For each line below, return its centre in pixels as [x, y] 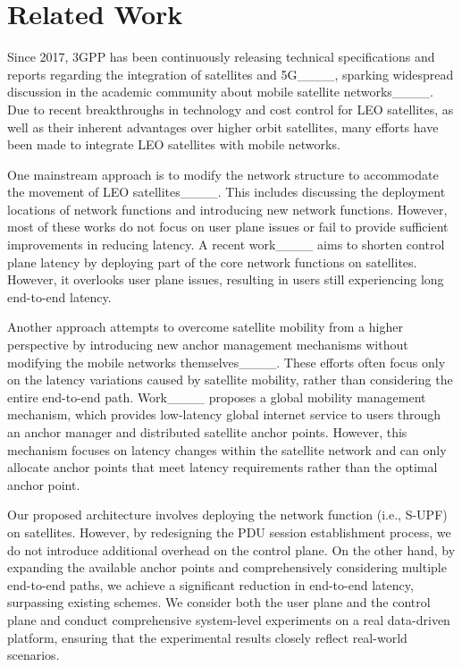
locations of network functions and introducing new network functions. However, [227, 209]
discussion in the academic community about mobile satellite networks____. [220, 92]
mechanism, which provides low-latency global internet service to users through [224, 414]
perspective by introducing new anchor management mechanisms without [208, 345]
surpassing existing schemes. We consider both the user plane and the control [219, 602]
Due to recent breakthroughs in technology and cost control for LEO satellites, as [231, 109]
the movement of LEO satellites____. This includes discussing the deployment [227, 192]
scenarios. [34, 655]
